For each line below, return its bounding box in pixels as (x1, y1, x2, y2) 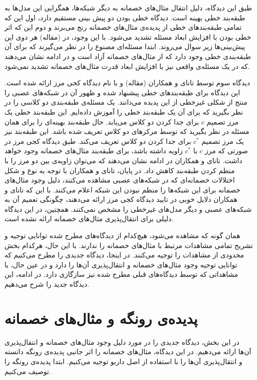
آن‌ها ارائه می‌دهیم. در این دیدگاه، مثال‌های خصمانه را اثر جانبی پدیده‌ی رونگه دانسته (4, 346, 252, 357)
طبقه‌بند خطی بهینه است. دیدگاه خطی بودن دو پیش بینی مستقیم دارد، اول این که (4, 12, 246, 22)
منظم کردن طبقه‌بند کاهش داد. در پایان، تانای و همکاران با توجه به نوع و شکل (4, 165, 235, 175)
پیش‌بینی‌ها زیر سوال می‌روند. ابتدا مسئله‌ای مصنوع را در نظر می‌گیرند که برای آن (4, 41, 245, 52)
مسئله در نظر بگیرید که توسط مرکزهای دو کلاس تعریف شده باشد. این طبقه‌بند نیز (4, 126, 250, 136)
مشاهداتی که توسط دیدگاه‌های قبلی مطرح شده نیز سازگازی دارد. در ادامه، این (4, 269, 238, 279)
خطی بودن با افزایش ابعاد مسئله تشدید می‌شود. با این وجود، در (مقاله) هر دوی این (4, 31, 252, 42)
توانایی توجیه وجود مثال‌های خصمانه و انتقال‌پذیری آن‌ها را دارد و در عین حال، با (4, 259, 238, 269)
